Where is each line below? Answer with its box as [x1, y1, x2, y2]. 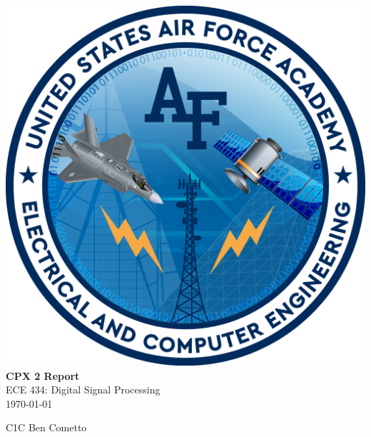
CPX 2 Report [6, 368, 80, 383]
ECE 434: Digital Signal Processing [6, 382, 161, 397]
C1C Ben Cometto [6, 420, 87, 435]
